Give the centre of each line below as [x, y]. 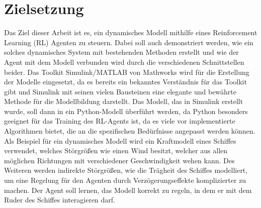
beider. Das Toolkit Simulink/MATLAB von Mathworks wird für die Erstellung [127, 72]
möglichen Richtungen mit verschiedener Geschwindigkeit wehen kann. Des [119, 160]
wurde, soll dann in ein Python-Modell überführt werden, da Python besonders [126, 111]
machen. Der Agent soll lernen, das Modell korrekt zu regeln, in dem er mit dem [128, 190]
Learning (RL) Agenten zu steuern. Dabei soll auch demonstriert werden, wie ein [129, 42]
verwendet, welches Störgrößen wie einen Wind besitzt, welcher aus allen [116, 150]
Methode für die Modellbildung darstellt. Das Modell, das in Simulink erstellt [124, 101]
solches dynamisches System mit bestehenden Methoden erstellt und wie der [121, 52]
